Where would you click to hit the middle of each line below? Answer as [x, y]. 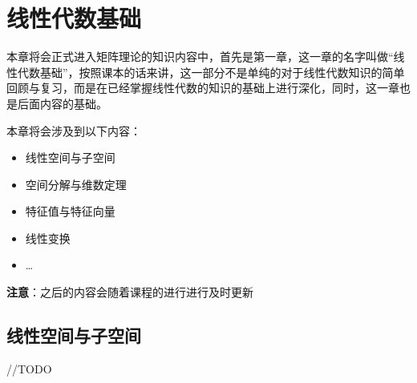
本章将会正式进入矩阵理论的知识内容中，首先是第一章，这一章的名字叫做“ [200, 56]
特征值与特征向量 [70, 211]
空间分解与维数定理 [76, 184]
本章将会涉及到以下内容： [74, 130]
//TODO [29, 368]
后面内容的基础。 [62, 103]
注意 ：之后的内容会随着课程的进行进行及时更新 [130, 292]
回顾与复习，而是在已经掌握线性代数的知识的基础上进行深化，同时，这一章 [203, 88]
